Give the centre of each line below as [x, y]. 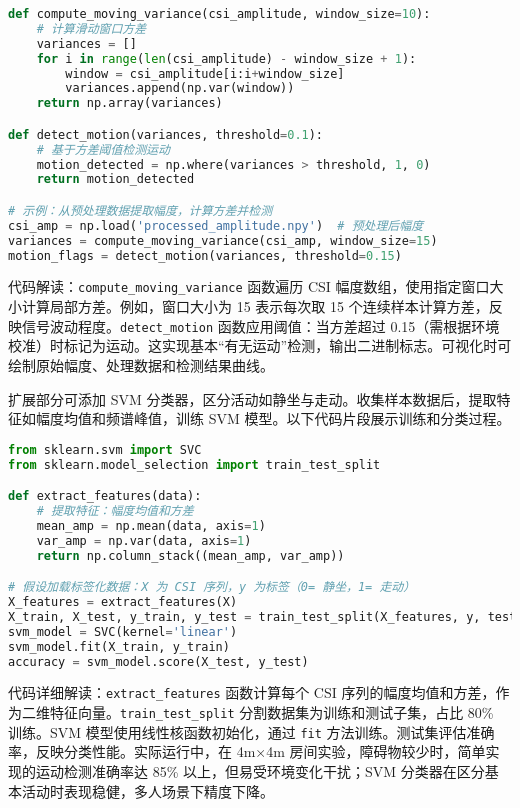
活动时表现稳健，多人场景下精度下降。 [147, 790]
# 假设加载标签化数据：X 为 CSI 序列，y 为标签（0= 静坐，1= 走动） [212, 587]
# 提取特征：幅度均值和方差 [115, 511]
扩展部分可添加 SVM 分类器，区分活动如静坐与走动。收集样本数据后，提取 [252, 398]
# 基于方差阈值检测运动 [103, 149]
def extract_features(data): [105, 496]
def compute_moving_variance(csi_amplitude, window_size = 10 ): [219, 14]
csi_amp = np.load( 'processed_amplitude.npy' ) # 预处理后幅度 [216, 225]
